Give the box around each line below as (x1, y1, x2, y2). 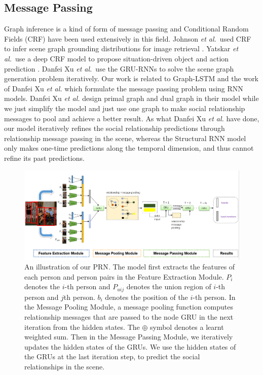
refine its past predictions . (4, 152, 85, 163)
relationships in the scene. (24, 361, 105, 372)
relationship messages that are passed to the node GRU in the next (24, 312, 234, 322)
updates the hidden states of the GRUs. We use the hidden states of (24, 341, 236, 352)
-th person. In (193, 291, 236, 302)
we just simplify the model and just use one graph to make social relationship (4, 103, 245, 113)
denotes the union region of (126, 281, 211, 292)
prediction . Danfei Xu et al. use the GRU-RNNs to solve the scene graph (4, 63, 234, 74)
